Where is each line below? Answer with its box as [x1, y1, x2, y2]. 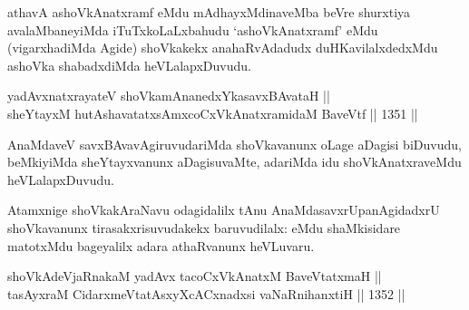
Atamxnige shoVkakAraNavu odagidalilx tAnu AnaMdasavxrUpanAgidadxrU [7, 200, 440, 219]
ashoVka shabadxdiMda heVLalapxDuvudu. [7, 55, 251, 74]
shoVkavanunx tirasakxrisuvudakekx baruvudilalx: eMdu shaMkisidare [7, 218, 401, 237]
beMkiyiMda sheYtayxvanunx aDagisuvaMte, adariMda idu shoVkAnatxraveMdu [7, 152, 462, 171]
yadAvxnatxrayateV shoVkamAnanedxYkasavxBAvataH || [7, 86, 330, 105]
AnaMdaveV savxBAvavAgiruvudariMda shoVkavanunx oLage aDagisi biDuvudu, [7, 134, 462, 153]
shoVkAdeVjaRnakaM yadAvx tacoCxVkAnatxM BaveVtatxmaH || [7, 266, 382, 286]
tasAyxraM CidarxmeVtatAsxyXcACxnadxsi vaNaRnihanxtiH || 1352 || [7, 284, 405, 303]
